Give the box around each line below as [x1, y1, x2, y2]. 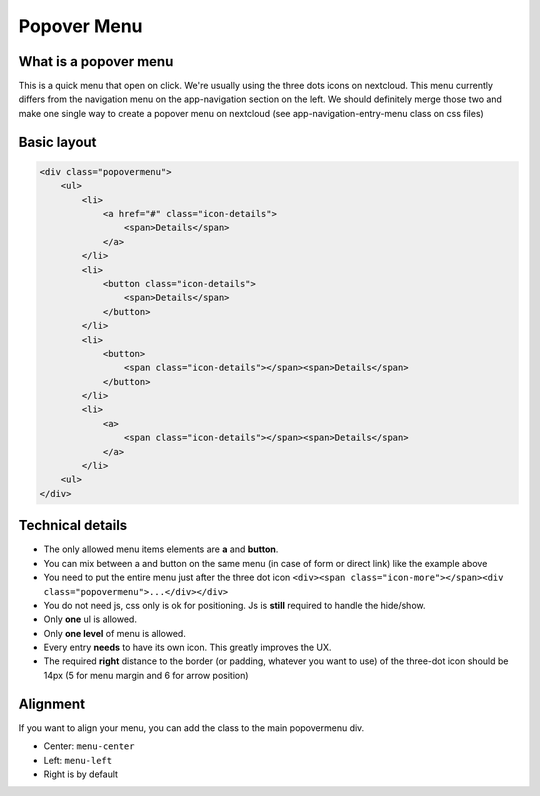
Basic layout [18, 133, 97, 150]
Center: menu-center [43, 740, 135, 752]
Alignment [18, 695, 85, 712]
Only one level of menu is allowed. [43, 627, 187, 639]
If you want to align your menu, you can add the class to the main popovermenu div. [18, 721, 365, 734]
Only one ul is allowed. [43, 613, 137, 625]
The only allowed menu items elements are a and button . [43, 543, 279, 555]
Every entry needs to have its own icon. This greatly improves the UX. [43, 641, 332, 654]
